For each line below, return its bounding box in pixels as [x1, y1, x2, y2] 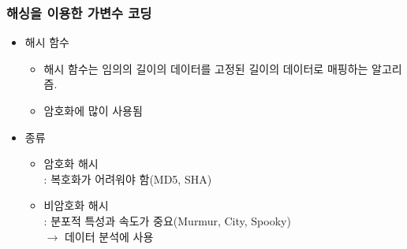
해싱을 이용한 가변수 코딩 [6, 2, 152, 22]
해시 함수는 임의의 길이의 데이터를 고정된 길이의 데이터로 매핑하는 [43, 60, 368, 76]
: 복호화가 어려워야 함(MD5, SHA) [43, 170, 212, 187]
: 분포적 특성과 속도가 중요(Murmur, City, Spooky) [43, 212, 291, 229]
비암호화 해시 [43, 197, 109, 214]
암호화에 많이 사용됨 [43, 102, 143, 118]
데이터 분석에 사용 [64, 228, 154, 244]
